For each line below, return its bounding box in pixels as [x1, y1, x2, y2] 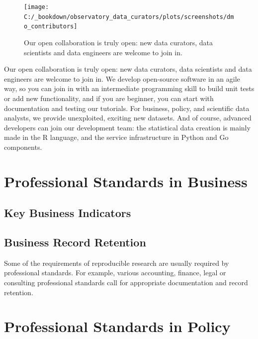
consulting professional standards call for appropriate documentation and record [4, 277, 248, 288]
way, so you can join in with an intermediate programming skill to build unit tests [4, 83, 255, 94]
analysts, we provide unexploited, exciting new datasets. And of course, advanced [4, 113, 252, 123]
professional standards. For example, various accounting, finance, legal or [4, 267, 226, 278]
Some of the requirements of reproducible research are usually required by [4, 257, 229, 268]
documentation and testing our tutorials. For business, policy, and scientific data [4, 103, 250, 113]
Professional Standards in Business [4, 171, 248, 191]
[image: [24, 3, 49, 10]
